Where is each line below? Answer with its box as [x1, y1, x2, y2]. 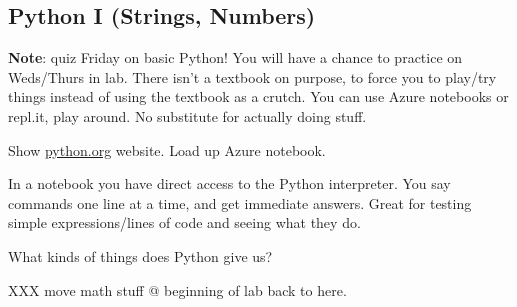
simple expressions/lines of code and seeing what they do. [8, 212, 361, 233]
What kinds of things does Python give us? [8, 245, 273, 266]
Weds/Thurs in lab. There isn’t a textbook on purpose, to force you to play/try [8, 66, 497, 87]
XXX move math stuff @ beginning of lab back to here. [8, 279, 347, 300]
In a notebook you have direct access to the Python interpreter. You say [8, 173, 451, 194]
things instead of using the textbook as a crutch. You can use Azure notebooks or [8, 86, 509, 107]
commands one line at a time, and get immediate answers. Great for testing [8, 192, 472, 213]
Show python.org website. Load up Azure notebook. [8, 139, 326, 160]
